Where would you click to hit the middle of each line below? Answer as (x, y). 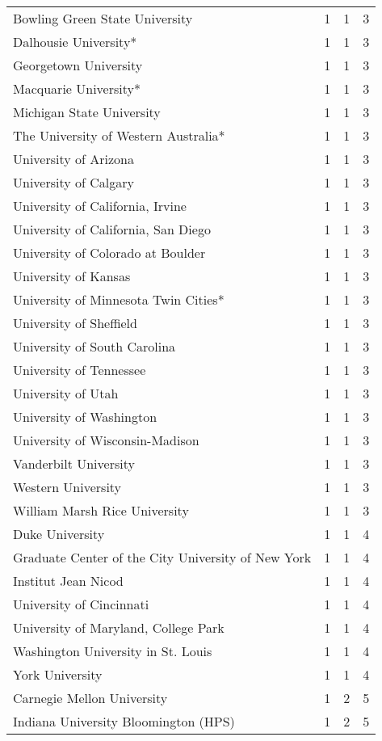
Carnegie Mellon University (90, 698)
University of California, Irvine (100, 206)
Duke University (59, 534)
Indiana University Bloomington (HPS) (124, 721)
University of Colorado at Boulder (109, 253)
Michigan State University (87, 112)
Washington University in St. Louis (113, 651)
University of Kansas (72, 276)
